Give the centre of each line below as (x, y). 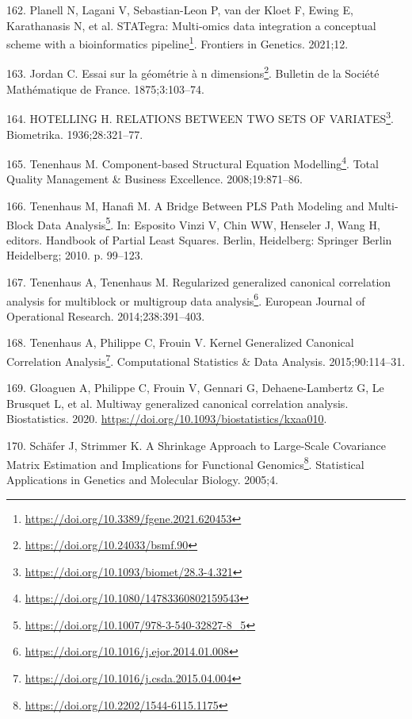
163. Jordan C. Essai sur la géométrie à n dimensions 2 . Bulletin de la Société (193, 72)
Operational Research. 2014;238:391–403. (106, 315)
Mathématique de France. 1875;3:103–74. (105, 88)
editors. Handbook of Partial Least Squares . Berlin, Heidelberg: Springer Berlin (199, 239)
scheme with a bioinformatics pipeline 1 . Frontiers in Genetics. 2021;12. (177, 42)
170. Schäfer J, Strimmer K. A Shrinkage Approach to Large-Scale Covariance (196, 446)
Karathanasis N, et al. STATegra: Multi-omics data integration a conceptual (191, 25)
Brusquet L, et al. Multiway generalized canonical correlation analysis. (177, 403)
